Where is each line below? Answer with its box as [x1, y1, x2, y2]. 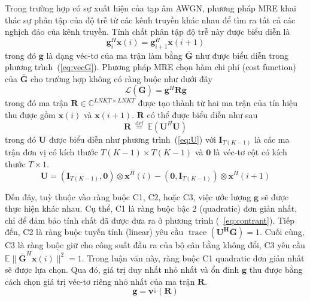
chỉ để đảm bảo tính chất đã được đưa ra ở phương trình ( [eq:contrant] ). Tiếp [5, 213, 294, 226]
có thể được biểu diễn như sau [147, 109, 258, 121]
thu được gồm [5, 109, 56, 121]
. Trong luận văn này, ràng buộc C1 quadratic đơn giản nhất [81, 251, 305, 264]
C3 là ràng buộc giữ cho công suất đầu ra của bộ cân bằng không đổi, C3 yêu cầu [5, 239, 305, 251]
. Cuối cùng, [259, 225, 305, 238]
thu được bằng [249, 263, 303, 276]
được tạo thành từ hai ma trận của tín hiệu [138, 97, 298, 109]
